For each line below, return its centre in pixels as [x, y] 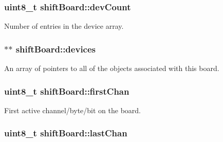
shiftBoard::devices [56, 49]
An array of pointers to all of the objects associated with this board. [112, 68]
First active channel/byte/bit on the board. [72, 110]
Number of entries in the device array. [64, 26]
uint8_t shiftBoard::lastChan [66, 133]
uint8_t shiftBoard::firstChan [67, 91]
